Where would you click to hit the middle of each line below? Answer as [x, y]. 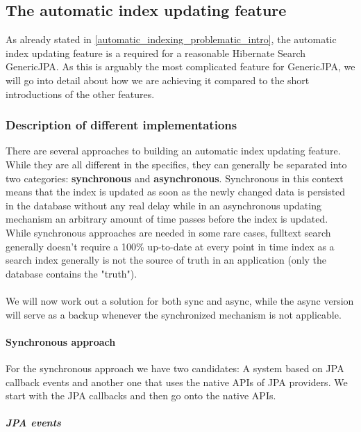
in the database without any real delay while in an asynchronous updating [163, 205]
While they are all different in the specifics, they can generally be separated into [176, 164]
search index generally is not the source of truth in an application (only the [166, 260]
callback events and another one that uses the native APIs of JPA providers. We [177, 382]
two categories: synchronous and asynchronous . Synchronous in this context [175, 178]
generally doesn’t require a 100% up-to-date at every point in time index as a [170, 246]
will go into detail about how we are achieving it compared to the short [158, 80]
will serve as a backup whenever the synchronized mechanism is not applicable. [174, 314]
